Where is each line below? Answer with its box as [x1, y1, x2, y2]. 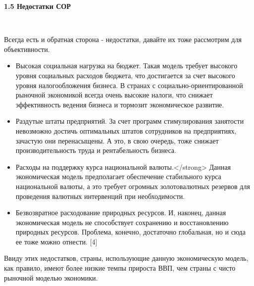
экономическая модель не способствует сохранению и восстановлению [15, 217, 229, 227]
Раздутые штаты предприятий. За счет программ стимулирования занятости [15, 116, 244, 126]
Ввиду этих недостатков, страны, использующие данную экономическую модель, [4, 253, 249, 263]
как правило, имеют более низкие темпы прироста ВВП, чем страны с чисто [4, 263, 236, 273]
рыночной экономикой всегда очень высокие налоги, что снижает [15, 90, 213, 100]
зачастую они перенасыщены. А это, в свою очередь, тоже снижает [15, 135, 219, 145]
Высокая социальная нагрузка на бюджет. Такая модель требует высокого [15, 60, 238, 71]
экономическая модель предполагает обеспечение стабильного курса [15, 171, 221, 182]
